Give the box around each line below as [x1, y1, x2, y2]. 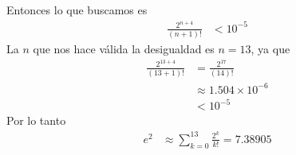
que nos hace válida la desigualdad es [33, 41, 215, 57]
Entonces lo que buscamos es [6, 2, 148, 17]
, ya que [251, 41, 290, 57]
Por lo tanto [6, 112, 66, 129]
